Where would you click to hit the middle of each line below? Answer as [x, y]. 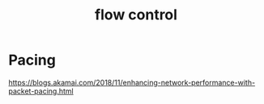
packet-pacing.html [41, 91]
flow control [136, 15]
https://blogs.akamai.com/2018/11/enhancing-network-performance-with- [132, 82]
